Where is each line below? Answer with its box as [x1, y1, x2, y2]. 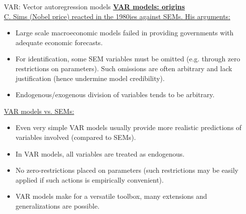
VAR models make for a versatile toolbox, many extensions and [15, 191, 207, 201]
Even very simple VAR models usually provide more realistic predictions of [15, 122, 242, 133]
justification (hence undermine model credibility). [15, 73, 165, 83]
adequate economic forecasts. [15, 37, 103, 47]
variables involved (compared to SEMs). [15, 132, 136, 142]
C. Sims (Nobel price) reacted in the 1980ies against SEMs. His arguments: [4, 11, 231, 21]
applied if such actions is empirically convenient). [15, 174, 164, 185]
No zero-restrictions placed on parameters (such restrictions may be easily [15, 165, 239, 175]
